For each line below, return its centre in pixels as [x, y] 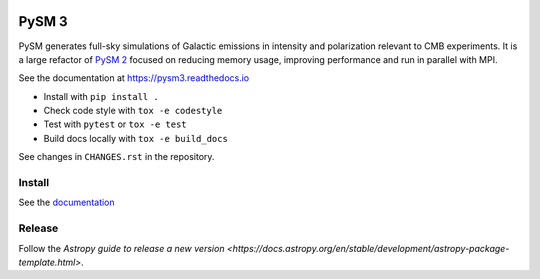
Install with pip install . [101, 96]
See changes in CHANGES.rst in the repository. [116, 157]
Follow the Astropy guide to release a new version [121, 248]
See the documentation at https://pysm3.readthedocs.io [134, 78]
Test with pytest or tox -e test [115, 124]
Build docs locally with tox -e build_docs [136, 138]
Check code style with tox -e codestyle [133, 111]
